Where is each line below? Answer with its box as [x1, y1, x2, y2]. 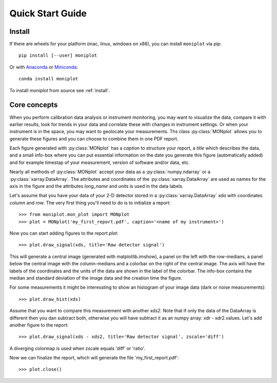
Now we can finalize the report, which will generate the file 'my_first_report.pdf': [9, 355, 179, 361]
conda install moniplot [18, 76, 78, 82]
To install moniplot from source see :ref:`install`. [9, 87, 110, 93]
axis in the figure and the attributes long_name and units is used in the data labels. [9, 183, 184, 189]
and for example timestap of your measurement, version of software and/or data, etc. [9, 159, 190, 165]
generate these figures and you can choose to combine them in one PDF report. [9, 136, 179, 142]
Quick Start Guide [9, 8, 87, 19]
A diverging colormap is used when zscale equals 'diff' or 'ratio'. [9, 345, 146, 351]
